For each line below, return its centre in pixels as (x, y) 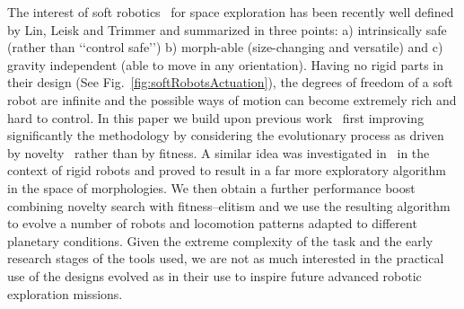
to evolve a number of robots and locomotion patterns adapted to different (212, 223)
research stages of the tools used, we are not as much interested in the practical (226, 258)
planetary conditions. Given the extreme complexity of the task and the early (220, 240)
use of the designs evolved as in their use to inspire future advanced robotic (214, 275)
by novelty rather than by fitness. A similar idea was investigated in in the (219, 152)
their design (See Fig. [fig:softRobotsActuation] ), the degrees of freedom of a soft (230, 82)
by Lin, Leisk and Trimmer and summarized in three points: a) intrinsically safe (227, 29)
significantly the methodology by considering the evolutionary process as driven (226, 135)
